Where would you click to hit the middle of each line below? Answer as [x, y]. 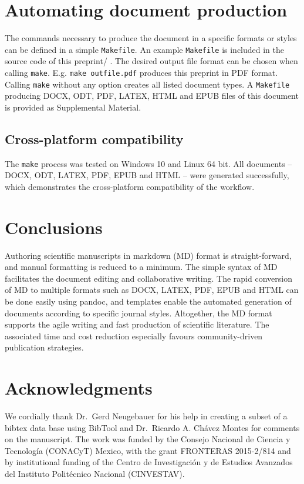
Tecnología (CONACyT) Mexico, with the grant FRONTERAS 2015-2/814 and [148, 450]
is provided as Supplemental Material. [73, 107]
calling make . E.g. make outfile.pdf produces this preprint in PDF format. [141, 72]
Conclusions [54, 227]
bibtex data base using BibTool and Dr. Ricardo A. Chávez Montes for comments [152, 427]
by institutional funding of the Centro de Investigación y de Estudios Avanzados [149, 462]
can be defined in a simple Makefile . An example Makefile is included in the [144, 49]
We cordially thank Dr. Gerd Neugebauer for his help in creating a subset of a [146, 416]
